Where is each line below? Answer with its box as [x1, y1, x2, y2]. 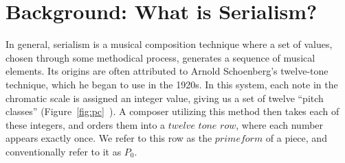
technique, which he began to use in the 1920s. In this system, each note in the [5, 77, 338, 91]
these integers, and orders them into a [5, 117, 166, 131]
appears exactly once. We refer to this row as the [5, 131, 212, 145]
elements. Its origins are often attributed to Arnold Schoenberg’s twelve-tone [5, 64, 329, 78]
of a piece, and [265, 131, 327, 145]
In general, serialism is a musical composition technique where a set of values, [5, 37, 333, 51]
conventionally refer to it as [5, 144, 122, 158]
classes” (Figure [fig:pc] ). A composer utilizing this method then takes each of [5, 104, 340, 118]
